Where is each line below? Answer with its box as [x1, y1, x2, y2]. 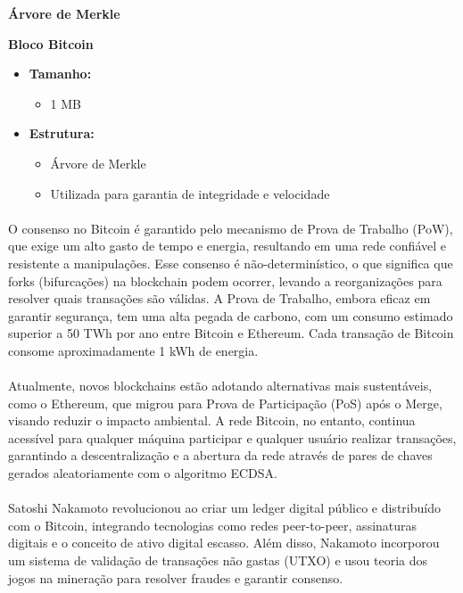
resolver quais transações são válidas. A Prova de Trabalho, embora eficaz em [8, 289, 431, 308]
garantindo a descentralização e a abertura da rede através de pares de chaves [8, 446, 433, 465]
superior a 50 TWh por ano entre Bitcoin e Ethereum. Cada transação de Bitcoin [8, 324, 454, 342]
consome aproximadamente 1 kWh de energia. [8, 341, 259, 359]
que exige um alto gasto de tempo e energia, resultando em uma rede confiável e [8, 236, 446, 255]
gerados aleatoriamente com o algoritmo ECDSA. [8, 464, 277, 482]
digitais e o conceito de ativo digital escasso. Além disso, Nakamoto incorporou [8, 533, 440, 552]
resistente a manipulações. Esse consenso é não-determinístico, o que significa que [8, 253, 453, 272]
